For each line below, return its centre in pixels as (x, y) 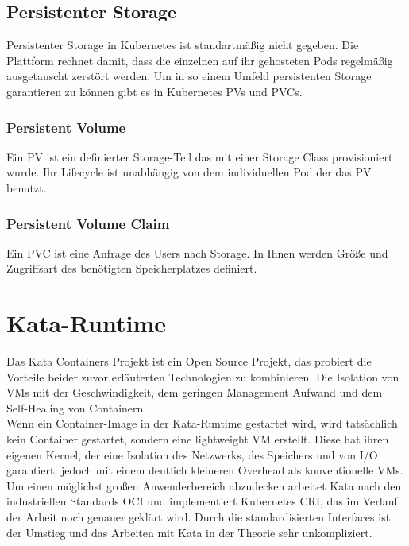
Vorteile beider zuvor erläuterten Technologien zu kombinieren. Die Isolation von (203, 376)
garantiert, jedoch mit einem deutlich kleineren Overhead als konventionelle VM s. (205, 470)
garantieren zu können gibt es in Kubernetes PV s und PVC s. (154, 91)
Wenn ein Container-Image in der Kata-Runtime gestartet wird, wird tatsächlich (202, 423)
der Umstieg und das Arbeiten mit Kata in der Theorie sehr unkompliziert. (189, 532)
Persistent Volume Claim (88, 223)
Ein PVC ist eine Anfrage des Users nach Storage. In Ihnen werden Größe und (197, 252)
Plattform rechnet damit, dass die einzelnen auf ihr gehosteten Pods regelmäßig (200, 60)
